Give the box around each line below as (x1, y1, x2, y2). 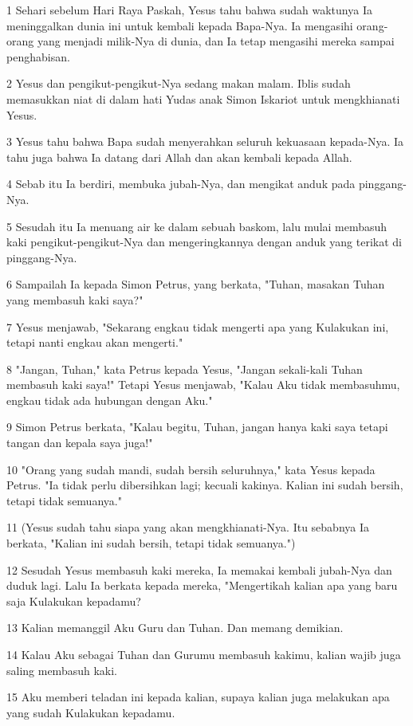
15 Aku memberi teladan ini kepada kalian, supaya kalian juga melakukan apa (6, 689, 390, 705)
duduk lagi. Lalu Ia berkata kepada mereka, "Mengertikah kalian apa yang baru (6, 577, 398, 594)
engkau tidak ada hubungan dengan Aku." (6, 391, 213, 408)
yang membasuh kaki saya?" (6, 291, 144, 308)
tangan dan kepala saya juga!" (6, 434, 153, 451)
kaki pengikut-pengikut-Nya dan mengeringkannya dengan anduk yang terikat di (6, 233, 403, 250)
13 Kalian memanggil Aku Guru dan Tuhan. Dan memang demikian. (6, 619, 344, 636)
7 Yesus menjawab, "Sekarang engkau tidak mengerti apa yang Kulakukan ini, (6, 318, 389, 335)
